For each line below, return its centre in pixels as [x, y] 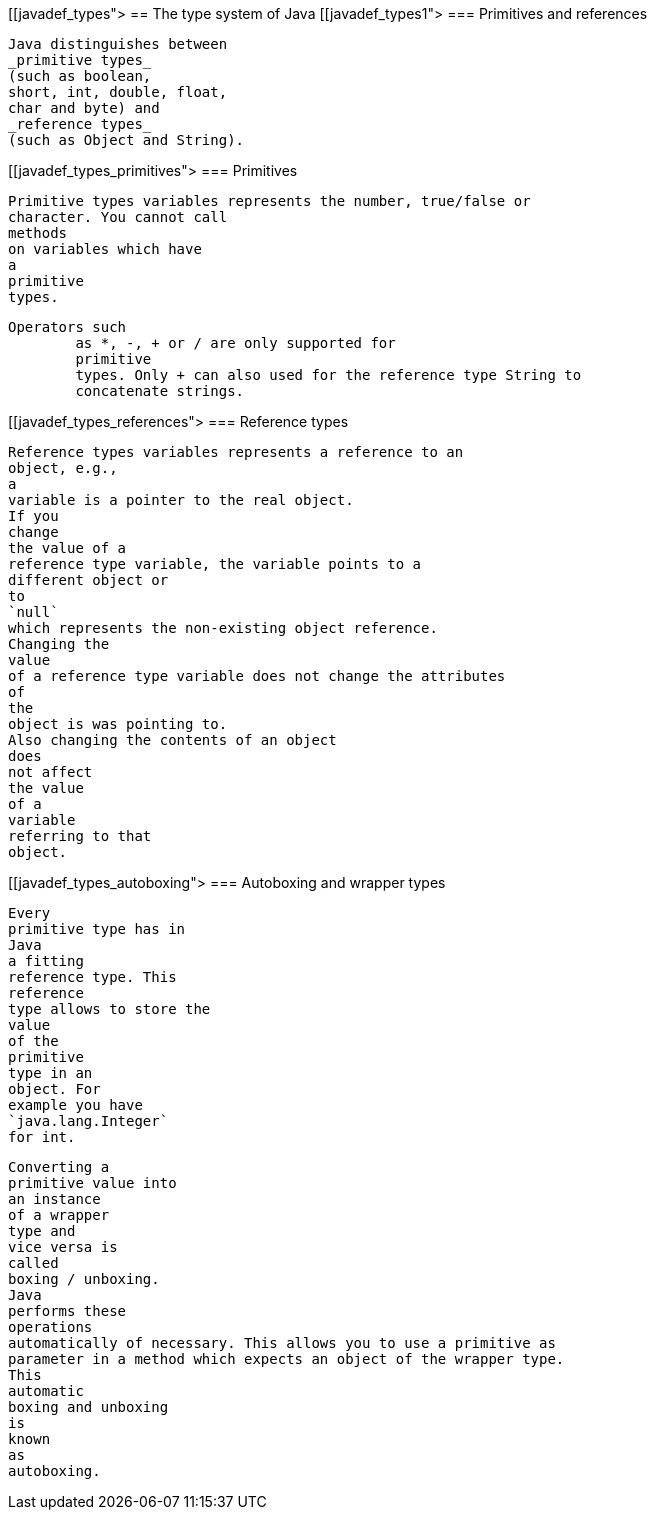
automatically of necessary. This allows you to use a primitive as [282, 1343]
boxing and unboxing [88, 1407]
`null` [33, 612]
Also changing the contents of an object [172, 740]
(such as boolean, [80, 76]
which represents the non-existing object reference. [223, 628]
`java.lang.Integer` [88, 1121]
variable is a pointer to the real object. [181, 500]
